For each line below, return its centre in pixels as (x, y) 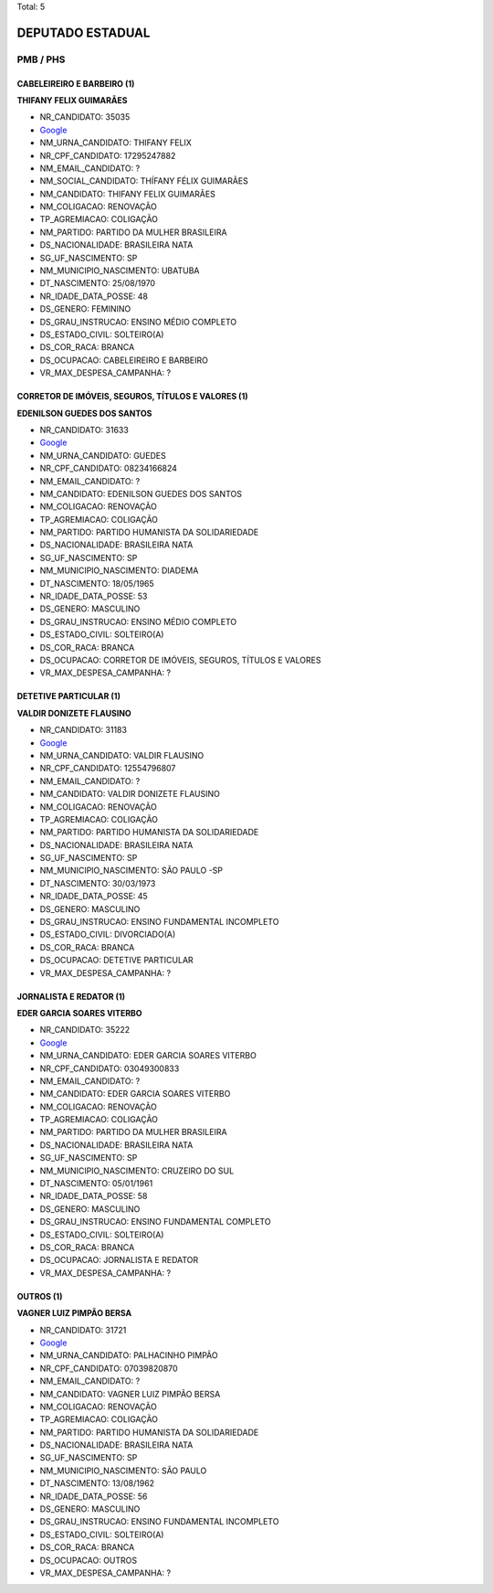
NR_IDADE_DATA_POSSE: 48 (94, 296)
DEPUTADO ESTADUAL (84, 32)
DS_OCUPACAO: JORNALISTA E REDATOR (119, 1260)
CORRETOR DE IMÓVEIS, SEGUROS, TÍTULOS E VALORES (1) (132, 397)
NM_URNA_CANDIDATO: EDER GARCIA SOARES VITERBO (148, 1056)
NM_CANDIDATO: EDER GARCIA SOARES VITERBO (135, 1094)
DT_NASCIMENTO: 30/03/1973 (98, 883)
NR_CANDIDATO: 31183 (84, 730)
